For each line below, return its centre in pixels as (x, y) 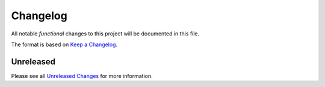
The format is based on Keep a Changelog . (64, 44)
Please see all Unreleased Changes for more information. (82, 76)
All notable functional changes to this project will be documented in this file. (105, 34)
